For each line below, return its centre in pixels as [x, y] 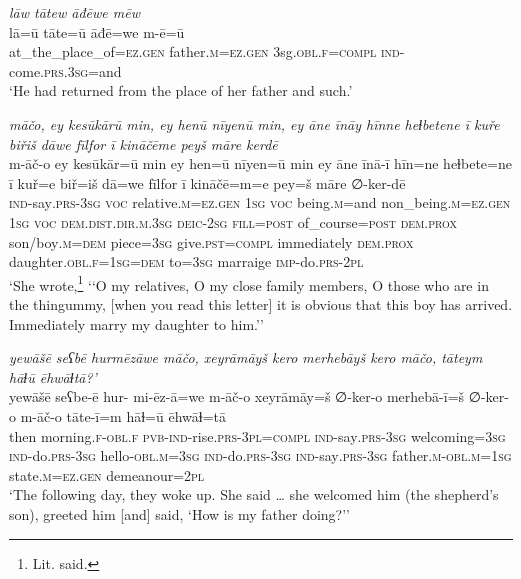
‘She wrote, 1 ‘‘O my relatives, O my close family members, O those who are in [249, 283]
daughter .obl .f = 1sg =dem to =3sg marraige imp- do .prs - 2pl [186, 261]
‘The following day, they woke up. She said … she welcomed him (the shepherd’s [254, 494]
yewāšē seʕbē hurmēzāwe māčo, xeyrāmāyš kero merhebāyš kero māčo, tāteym [246, 357]
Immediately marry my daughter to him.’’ [136, 323]
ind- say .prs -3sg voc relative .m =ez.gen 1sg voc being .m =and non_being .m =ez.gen [260, 202]
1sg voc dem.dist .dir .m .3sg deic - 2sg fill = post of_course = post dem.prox [233, 221]
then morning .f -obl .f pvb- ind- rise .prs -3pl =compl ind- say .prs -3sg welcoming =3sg [257, 435]
